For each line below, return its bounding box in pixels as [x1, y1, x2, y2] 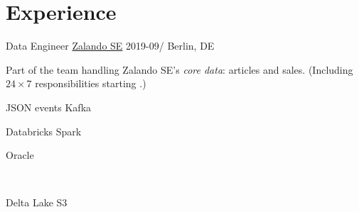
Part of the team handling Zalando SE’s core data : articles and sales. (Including [6, 62, 353, 77]
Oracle [6, 147, 34, 162]
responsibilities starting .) [35, 76, 146, 91]
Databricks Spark [6, 123, 82, 138]
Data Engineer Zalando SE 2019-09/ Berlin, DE [6, 38, 215, 53]
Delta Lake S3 [6, 195, 68, 210]
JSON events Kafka [6, 99, 92, 114]
